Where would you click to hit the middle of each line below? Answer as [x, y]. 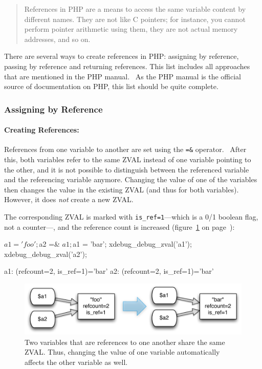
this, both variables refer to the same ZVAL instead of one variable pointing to [128, 159]
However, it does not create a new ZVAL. [69, 199]
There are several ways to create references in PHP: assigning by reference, [122, 56]
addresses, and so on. [57, 39]
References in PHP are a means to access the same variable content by [135, 9]
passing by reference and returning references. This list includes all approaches [127, 66]
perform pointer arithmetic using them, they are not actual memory [131, 29]
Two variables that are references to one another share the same [125, 342]
